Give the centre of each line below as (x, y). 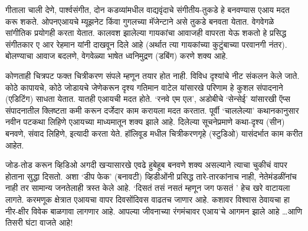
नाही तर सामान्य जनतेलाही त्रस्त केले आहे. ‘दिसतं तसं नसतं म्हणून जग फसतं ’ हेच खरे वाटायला (148, 188)
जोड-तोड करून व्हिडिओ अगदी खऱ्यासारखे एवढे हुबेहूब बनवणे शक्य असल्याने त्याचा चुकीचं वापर (146, 165)
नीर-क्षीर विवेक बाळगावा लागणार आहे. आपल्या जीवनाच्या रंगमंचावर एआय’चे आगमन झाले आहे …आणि (154, 211)
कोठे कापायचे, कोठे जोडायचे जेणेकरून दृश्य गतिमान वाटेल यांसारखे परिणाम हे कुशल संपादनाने (144, 87)
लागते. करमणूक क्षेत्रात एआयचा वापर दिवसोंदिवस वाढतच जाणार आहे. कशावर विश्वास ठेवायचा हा (148, 199)
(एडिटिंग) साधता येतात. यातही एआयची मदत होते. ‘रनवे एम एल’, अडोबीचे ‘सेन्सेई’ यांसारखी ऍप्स (148, 99)
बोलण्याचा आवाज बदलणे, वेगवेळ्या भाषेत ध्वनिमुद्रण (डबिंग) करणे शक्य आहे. (117, 56)
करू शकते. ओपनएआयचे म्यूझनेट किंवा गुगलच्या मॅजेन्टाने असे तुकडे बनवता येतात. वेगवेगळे (140, 21)
